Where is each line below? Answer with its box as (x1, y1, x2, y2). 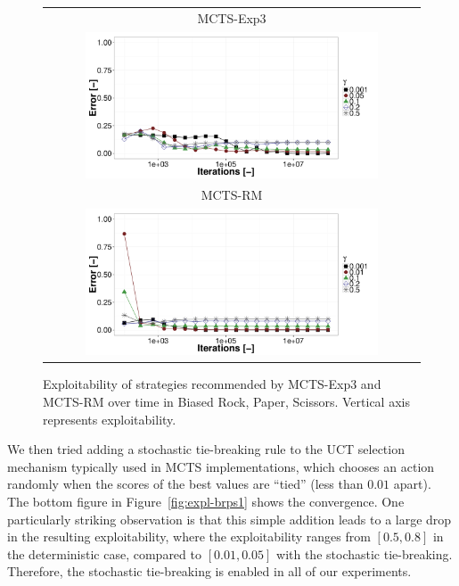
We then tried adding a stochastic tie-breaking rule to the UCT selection (7, 440, 405, 458)
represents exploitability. (43, 409, 176, 428)
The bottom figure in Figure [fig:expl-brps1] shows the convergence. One (7, 491, 405, 510)
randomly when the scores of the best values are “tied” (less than (7, 475, 364, 493)
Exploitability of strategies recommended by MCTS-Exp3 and (43, 375, 381, 393)
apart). (393, 475, 431, 493)
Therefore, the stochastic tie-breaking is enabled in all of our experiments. (7, 562, 412, 581)
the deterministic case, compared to (7, 544, 201, 563)
